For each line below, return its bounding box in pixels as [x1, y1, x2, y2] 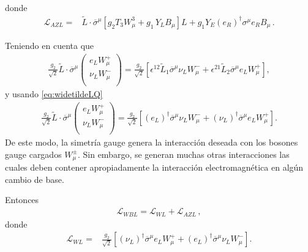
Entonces [5, 193, 39, 206]
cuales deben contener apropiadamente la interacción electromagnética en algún [5, 161, 304, 174]
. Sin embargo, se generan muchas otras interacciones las [77, 147, 290, 160]
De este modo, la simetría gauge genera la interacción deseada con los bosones [5, 136, 298, 149]
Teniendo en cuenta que [5, 39, 94, 51]
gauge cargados [5, 147, 62, 160]
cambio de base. [5, 172, 64, 185]
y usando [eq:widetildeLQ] [5, 87, 103, 100]
